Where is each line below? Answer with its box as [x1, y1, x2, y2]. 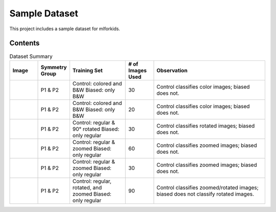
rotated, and [72, 184, 102, 191]
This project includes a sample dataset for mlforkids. [9, 26, 120, 32]
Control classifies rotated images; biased [156, 122, 255, 129]
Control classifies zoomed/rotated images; [156, 184, 259, 191]
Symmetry [40, 63, 67, 71]
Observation [156, 67, 188, 74]
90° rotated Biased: [72, 125, 120, 133]
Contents [9, 39, 40, 48]
